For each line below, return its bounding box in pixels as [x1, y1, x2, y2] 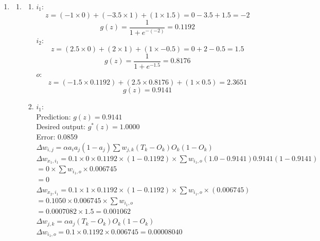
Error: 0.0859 [36, 131, 78, 142]
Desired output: [36, 121, 85, 132]
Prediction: [36, 111, 71, 122]
